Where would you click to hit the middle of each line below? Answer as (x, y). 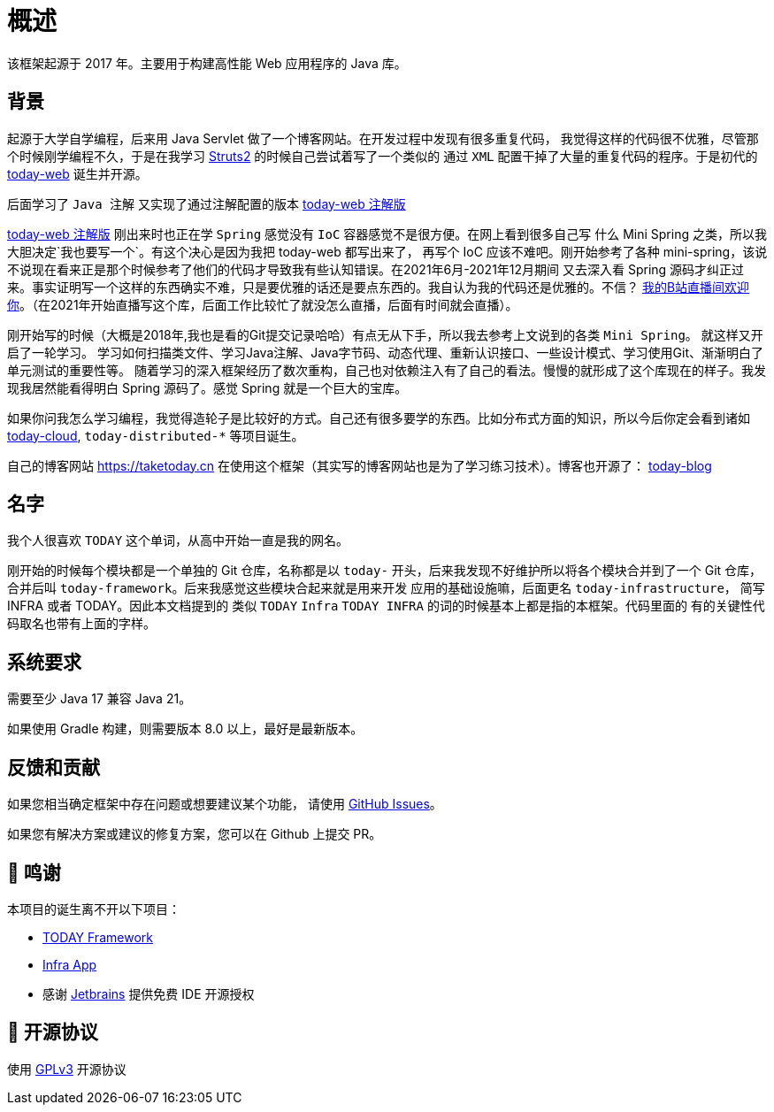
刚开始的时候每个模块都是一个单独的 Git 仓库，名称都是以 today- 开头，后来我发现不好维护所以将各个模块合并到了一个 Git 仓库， (385, 571)
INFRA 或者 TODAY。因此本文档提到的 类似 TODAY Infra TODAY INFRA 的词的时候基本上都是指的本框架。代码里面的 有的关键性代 (386, 606)
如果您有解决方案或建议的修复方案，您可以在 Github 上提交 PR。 (195, 834)
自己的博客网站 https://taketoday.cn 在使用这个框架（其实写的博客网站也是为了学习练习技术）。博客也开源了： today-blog (360, 465)
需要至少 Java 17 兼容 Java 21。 (100, 699)
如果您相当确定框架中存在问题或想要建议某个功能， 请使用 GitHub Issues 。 (225, 804)
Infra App (70, 964)
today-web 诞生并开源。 (77, 173)
